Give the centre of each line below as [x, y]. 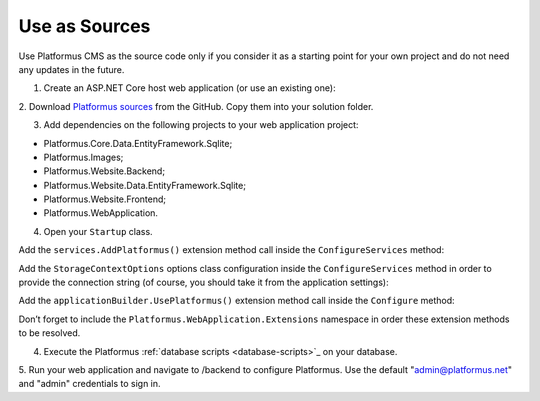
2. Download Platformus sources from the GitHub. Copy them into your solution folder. [196, 106]
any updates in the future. [71, 69]
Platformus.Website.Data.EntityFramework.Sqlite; [145, 185]
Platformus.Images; [83, 157]
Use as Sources [84, 26]
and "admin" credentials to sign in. [89, 384]
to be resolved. [49, 333]
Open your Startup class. [98, 231]
